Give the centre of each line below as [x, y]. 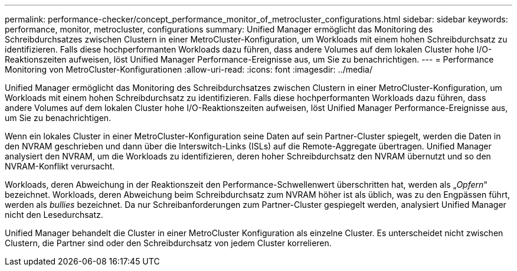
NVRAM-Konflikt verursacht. [60, 166]
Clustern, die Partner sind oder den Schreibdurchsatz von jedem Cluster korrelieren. [168, 243]
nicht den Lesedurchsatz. [54, 215]
